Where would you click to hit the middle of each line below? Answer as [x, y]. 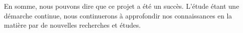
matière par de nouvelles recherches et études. [72, 25]
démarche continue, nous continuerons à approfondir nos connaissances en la [118, 15]
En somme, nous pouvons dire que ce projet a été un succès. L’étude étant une [121, 6]
